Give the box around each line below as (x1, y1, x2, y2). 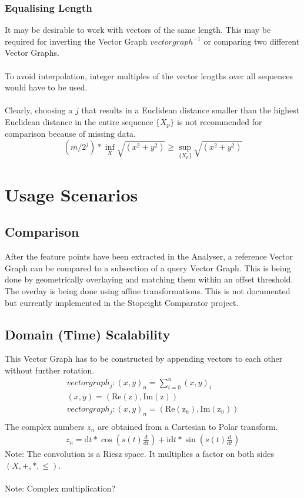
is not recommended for (177, 115, 262, 127)
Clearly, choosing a (5, 104, 73, 116)
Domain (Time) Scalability (5, 325, 171, 343)
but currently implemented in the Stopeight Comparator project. (5, 296, 239, 308)
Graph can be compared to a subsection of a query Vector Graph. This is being (5, 261, 291, 274)
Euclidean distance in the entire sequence (5, 115, 153, 127)
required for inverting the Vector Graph (5, 35, 148, 47)
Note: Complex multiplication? (5, 482, 116, 494)
